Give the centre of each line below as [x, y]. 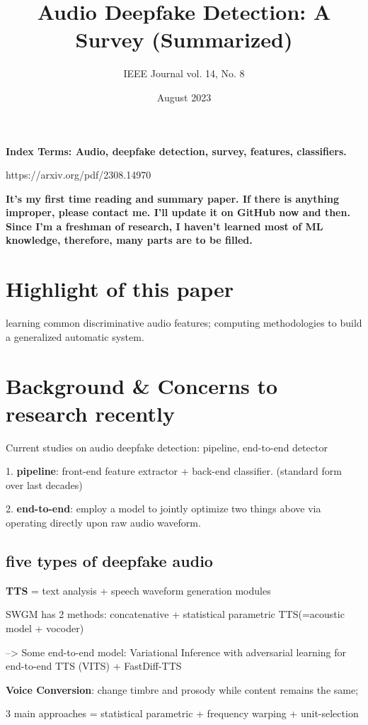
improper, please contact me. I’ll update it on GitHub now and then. [178, 212]
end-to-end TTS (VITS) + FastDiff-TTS [94, 666]
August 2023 [184, 97]
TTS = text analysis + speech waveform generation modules [138, 590]
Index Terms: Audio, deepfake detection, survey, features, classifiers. [176, 151]
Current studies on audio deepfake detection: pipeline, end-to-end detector [167, 447]
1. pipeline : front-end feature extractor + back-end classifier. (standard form [174, 471]
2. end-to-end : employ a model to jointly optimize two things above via [163, 508]
